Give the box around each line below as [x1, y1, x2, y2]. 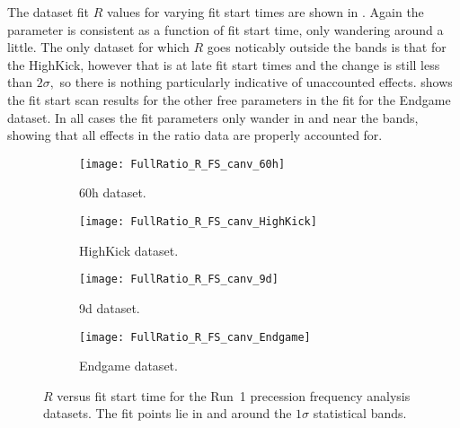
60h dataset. [79, 183, 146, 202]
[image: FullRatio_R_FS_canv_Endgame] [79, 330, 311, 344]
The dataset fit [7, 3, 90, 21]
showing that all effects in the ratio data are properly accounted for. [7, 126, 383, 144]
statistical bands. [313, 404, 407, 423]
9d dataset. [79, 298, 140, 317]
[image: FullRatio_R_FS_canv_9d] [79, 273, 279, 286]
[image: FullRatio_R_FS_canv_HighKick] [79, 215, 317, 228]
